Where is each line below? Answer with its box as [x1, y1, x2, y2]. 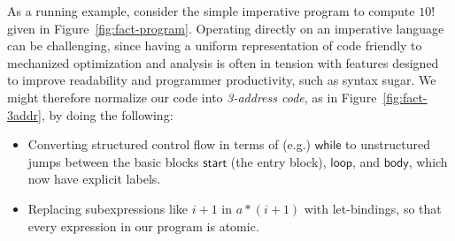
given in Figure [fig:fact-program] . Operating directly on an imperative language [7, 19, 444, 37]
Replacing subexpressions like [27, 199, 189, 217]
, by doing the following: [41, 105, 174, 124]
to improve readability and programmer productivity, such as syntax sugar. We [7, 71, 436, 89]
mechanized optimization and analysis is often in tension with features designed [7, 53, 439, 72]
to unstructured [345, 135, 430, 154]
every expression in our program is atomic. [27, 216, 259, 235]
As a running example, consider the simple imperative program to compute [7, 2, 415, 19]
